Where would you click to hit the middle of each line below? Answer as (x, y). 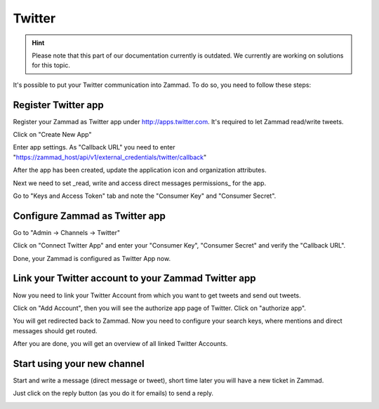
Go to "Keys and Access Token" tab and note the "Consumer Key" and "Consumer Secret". (145, 196)
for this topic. (51, 65)
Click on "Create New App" (52, 135)
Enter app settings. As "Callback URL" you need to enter (94, 147)
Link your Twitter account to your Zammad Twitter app (134, 278)
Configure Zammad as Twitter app (89, 216)
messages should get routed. (55, 330)
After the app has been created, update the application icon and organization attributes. (140, 170)
